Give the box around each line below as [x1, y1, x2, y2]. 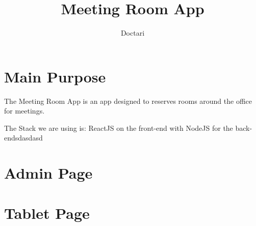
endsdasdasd [4, 132, 43, 143]
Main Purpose [4, 66, 106, 87]
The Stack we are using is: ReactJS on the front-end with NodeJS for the [4, 122, 233, 133]
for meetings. [4, 105, 45, 116]
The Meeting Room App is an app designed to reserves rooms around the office [4, 95, 252, 106]
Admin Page [4, 162, 93, 183]
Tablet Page [4, 202, 90, 223]
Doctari [120, 27, 145, 38]
